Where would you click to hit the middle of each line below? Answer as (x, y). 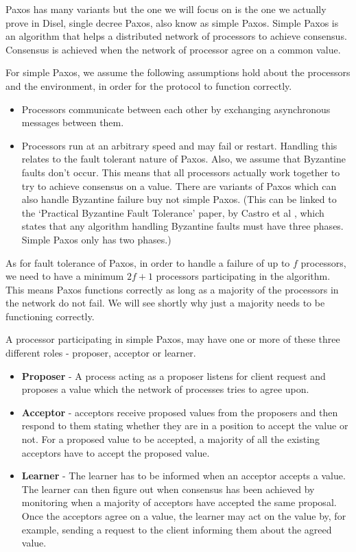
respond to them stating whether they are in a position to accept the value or (185, 425)
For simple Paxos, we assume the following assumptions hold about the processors (178, 72)
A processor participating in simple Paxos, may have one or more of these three (173, 339)
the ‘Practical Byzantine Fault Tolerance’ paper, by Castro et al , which (173, 212)
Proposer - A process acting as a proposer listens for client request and (174, 375)
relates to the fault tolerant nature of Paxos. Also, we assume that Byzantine (183, 159)
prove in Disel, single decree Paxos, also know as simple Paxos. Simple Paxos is (172, 22)
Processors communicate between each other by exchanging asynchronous (176, 109)
